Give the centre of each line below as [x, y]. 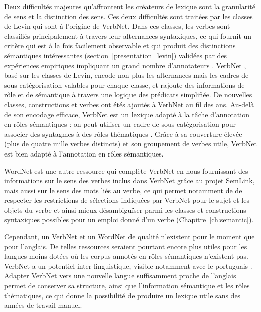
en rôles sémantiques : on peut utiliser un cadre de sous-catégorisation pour [120, 124]
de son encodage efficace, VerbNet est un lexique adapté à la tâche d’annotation [127, 114]
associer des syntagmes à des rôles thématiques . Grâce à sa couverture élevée [123, 134]
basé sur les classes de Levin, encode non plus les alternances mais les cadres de [126, 75]
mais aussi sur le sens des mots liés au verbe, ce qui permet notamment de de [123, 190]
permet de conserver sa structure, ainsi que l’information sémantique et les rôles [127, 286]
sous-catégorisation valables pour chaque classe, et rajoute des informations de [124, 85]
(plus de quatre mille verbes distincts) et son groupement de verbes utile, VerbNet [130, 144]
